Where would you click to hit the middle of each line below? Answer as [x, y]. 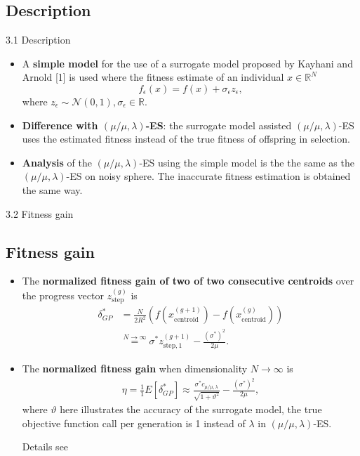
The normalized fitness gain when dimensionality [135, 368]
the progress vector [63, 295]
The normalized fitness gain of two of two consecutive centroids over [188, 281]
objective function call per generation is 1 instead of [134, 423]
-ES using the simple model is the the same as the [247, 162]
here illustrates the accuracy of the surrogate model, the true [191, 409]
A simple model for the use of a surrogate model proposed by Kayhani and [187, 63]
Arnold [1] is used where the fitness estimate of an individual [153, 77]
